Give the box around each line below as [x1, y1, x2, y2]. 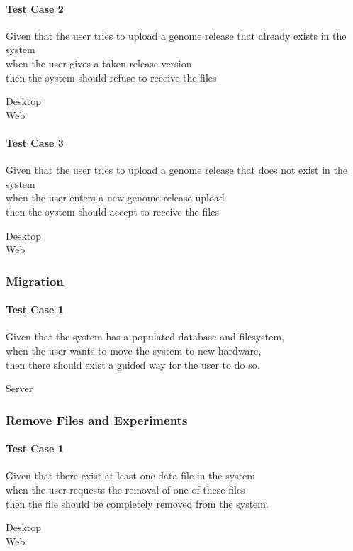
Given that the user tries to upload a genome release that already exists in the [6, 28, 347, 43]
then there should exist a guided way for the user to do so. [6, 357, 260, 372]
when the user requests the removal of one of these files [6, 482, 245, 496]
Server [6, 381, 33, 396]
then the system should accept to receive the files [6, 204, 219, 218]
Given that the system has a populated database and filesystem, [6, 329, 284, 344]
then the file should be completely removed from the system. [6, 496, 269, 511]
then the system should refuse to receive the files [6, 69, 217, 84]
